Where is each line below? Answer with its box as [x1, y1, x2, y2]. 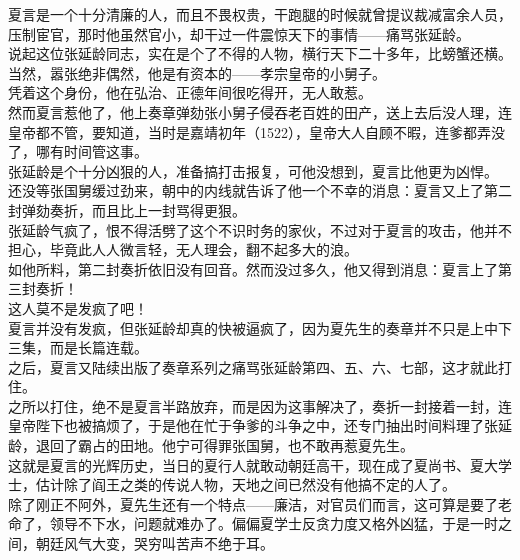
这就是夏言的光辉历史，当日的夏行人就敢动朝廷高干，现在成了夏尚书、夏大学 [8, 454, 512, 475]
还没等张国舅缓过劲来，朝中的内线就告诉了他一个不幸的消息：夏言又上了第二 [8, 180, 512, 201]
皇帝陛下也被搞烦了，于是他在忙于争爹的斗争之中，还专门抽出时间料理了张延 [8, 415, 512, 436]
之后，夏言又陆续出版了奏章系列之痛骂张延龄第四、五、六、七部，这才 [8, 356, 470, 377]
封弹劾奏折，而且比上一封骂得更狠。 [8, 199, 246, 220]
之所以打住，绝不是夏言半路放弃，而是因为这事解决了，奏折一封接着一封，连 [8, 395, 512, 416]
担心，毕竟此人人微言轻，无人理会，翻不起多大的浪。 [8, 239, 358, 260]
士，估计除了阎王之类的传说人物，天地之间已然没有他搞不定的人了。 [8, 474, 456, 495]
